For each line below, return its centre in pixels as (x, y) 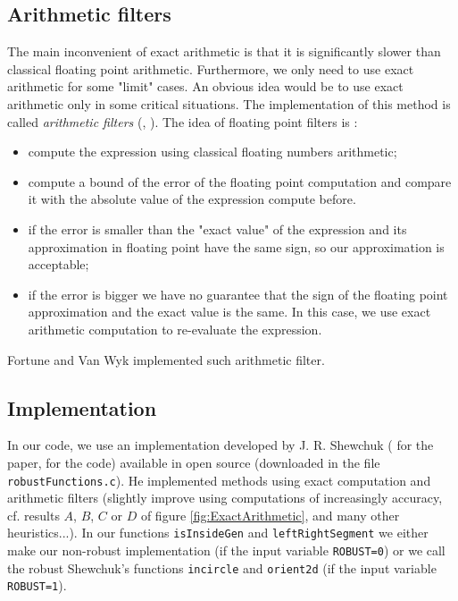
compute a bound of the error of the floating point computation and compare (240, 181)
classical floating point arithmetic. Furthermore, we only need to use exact (211, 68)
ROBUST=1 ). (37, 585)
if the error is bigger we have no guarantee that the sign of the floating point (238, 294)
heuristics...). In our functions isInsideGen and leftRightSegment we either (218, 533)
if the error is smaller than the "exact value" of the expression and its (217, 229)
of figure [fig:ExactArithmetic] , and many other (270, 515)
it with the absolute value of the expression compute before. (192, 199)
